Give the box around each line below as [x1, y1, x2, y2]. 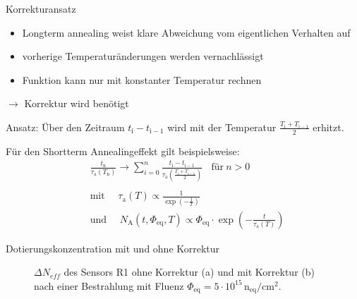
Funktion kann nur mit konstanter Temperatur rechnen [22, 72, 262, 87]
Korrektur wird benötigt [24, 96, 129, 111]
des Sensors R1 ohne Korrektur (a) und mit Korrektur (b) [63, 264, 315, 279]
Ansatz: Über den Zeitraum [6, 119, 125, 134]
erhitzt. [313, 119, 344, 134]
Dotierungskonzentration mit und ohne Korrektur [6, 240, 220, 255]
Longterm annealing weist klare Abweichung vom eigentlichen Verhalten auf [22, 25, 351, 39]
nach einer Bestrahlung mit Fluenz [34, 278, 184, 293]
